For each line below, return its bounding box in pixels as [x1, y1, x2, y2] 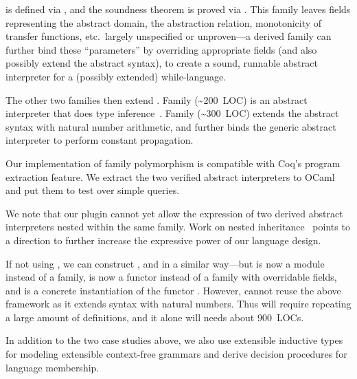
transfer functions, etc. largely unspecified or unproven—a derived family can [5, 29, 332, 43]
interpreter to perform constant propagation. [5, 133, 194, 147]
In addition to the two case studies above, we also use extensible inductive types [5, 333, 343, 347]
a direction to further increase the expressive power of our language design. [5, 232, 321, 247]
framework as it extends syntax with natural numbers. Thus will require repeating [5, 296, 352, 311]
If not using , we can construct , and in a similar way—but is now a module [5, 256, 325, 270]
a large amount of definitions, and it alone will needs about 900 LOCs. [5, 310, 304, 324]
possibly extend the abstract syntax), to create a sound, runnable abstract [5, 56, 318, 70]
